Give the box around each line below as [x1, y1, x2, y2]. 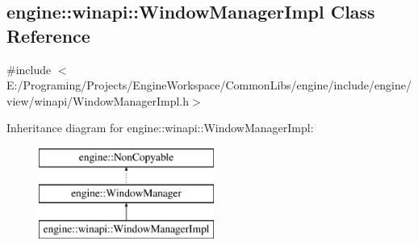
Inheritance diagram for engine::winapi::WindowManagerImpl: [6, 119, 314, 136]
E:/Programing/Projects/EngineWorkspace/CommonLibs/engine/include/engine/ [6, 77, 412, 93]
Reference [6, 23, 90, 48]
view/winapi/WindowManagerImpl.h [6, 92, 190, 109]
